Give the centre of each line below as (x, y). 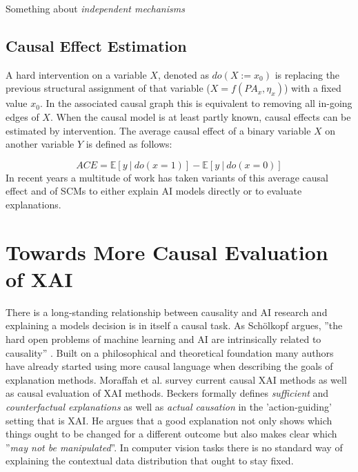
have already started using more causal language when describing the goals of (169, 366)
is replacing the (307, 74)
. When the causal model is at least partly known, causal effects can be (200, 116)
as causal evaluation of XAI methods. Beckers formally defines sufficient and (167, 393)
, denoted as (183, 74)
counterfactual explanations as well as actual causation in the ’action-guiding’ (169, 407)
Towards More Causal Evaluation (167, 252)
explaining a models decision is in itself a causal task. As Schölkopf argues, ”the (174, 325)
